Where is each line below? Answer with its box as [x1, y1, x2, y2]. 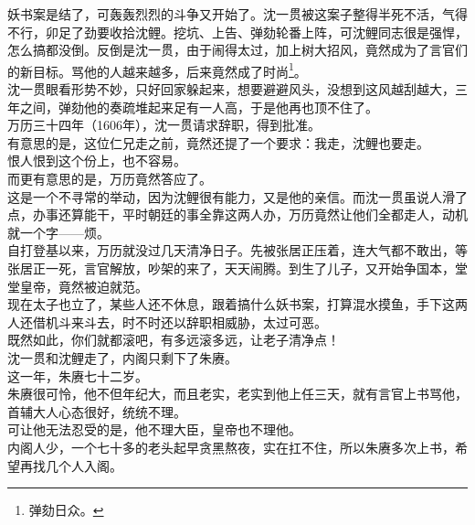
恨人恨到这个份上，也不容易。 [7, 151, 186, 170]
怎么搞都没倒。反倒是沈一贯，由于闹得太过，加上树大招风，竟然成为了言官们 [7, 40, 468, 59]
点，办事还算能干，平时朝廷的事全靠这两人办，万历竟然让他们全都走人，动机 [7, 205, 468, 224]
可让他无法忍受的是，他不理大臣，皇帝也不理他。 [7, 420, 301, 439]
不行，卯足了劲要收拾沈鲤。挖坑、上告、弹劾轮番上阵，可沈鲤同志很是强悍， [7, 22, 468, 41]
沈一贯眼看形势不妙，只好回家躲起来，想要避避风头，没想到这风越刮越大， [7, 80, 455, 99]
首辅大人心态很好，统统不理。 [7, 402, 186, 421]
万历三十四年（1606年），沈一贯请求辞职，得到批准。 [7, 115, 321, 134]
